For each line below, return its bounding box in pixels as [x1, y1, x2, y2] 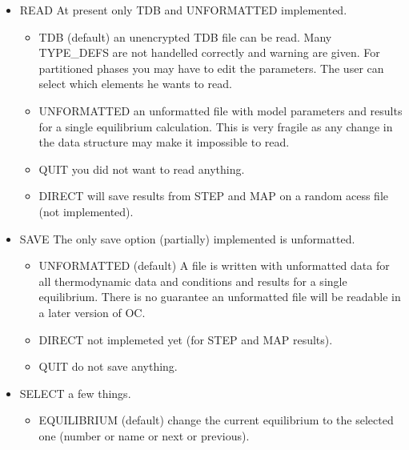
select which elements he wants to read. [38, 75, 232, 92]
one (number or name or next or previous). [38, 427, 250, 444]
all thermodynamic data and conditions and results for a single [38, 272, 347, 289]
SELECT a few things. [19, 384, 131, 401]
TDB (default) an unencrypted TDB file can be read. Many [38, 28, 332, 45]
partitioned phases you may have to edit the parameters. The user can [38, 59, 384, 76]
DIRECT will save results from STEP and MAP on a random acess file [38, 187, 389, 204]
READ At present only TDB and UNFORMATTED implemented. [19, 2, 347, 18]
